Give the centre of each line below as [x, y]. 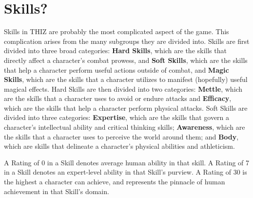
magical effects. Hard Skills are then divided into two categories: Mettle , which [123, 89]
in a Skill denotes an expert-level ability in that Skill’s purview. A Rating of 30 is [126, 172]
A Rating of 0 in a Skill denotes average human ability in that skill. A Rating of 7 [127, 162]
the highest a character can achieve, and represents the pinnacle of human [115, 182]
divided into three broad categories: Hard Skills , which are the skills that [115, 50]
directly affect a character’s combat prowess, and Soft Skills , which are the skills [126, 60]
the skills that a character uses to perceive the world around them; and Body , [121, 136]
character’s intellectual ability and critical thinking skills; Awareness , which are [125, 127]
